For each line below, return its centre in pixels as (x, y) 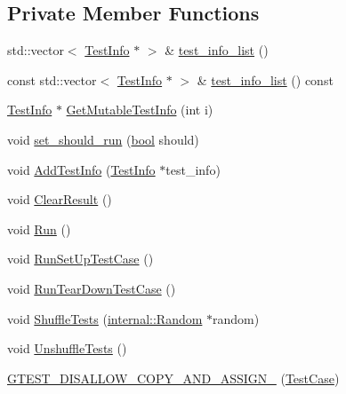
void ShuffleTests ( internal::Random (105, 318)
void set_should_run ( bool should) (103, 139)
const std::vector (52, 79)
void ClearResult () (60, 199)
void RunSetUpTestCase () (80, 259)
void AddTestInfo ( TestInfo (81, 169)
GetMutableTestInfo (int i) (140, 110)
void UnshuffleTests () (67, 348)
